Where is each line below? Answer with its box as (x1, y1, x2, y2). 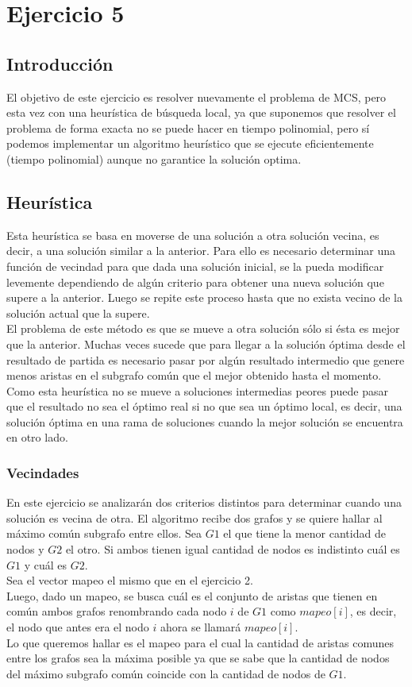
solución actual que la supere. (6, 304, 150, 321)
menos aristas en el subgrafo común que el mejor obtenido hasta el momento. (6, 367, 382, 384)
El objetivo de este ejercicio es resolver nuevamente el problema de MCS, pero (6, 88, 387, 105)
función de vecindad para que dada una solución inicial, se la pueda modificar (6, 257, 384, 274)
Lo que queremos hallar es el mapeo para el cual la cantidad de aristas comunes (6, 634, 394, 650)
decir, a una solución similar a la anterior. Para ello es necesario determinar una (6, 242, 396, 259)
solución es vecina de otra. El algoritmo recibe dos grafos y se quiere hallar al (6, 509, 383, 526)
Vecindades (6, 462, 79, 482)
